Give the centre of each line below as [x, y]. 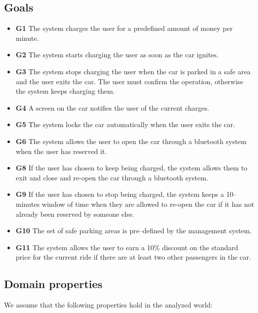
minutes [28, 204]
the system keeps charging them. [65, 91]
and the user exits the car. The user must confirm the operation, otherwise [129, 81]
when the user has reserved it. [61, 151]
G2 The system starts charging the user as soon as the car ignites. [117, 55]
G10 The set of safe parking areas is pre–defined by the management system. [134, 231]
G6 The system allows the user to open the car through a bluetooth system [131, 141]
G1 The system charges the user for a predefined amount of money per [124, 28]
